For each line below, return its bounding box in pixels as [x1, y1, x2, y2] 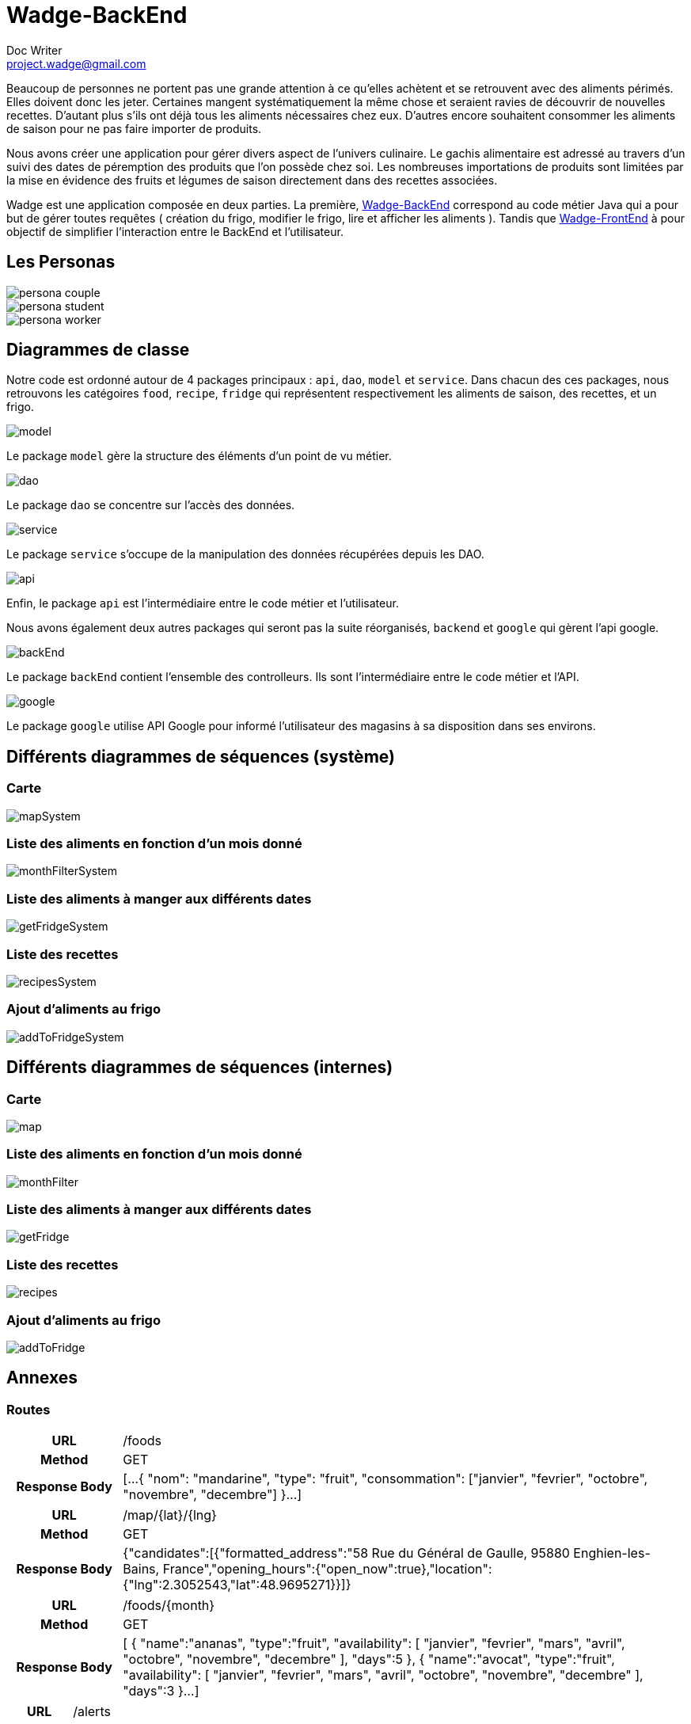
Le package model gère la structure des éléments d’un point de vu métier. [6, 449, 392, 463]
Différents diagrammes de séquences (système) [6, 746, 395, 767]
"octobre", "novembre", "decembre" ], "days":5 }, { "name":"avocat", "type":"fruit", [123, 1651, 615, 1668]
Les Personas [6, 252, 116, 272]
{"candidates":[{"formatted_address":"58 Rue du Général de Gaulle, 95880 [123, 1545, 570, 1562]
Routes [6, 1401, 51, 1418]
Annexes [6, 1368, 78, 1388]
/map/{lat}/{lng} [123, 1507, 217, 1524]
